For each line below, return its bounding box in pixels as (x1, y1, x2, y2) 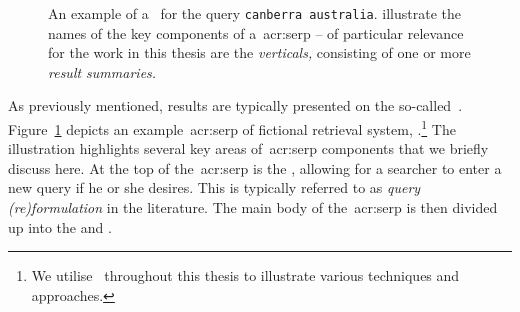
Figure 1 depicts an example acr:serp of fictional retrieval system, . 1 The (8, 116, 456, 139)
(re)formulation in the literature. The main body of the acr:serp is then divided (8, 197, 498, 218)
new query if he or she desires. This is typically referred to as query (8, 177, 421, 198)
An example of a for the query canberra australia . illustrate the (48, 3, 461, 23)
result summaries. (48, 61, 157, 82)
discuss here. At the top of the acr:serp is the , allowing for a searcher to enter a (8, 157, 502, 178)
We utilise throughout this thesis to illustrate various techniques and (31, 265, 460, 286)
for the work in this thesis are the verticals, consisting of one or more (48, 42, 471, 63)
